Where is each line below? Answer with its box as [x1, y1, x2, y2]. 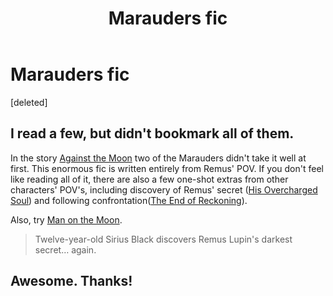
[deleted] [10, 96, 48, 108]
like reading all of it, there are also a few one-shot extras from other [10, 173, 289, 185]
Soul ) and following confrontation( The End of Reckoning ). [10, 194, 248, 206]
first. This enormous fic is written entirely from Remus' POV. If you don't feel [10, 162, 324, 174]
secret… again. [34, 243, 97, 256]
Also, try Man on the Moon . [10, 213, 123, 226]
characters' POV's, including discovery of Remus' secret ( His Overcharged [10, 183, 318, 196]
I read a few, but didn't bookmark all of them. [10, 125, 295, 142]
